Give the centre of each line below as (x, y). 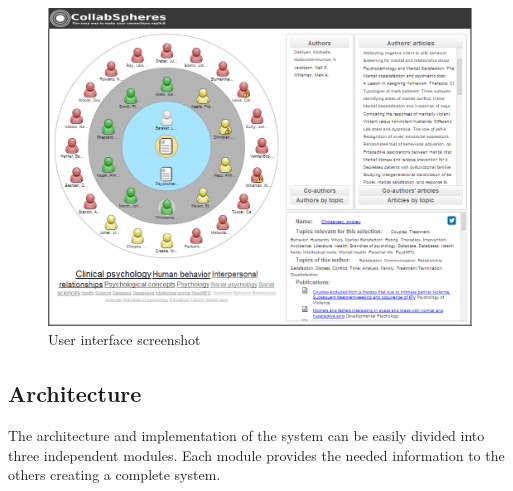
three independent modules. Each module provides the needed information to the (256, 454)
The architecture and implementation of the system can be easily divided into (246, 434)
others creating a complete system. (114, 474)
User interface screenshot (124, 339)
